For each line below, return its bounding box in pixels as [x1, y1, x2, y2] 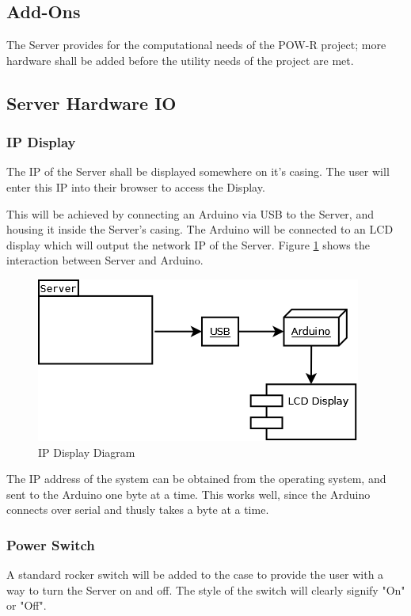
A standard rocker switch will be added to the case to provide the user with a [6, 566, 384, 583]
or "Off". [6, 597, 47, 614]
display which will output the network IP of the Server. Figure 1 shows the [6, 236, 370, 253]
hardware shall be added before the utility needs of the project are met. [6, 51, 354, 68]
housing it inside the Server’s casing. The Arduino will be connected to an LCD [6, 221, 394, 238]
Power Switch [6, 534, 95, 554]
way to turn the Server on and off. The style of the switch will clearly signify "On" [6, 581, 405, 598]
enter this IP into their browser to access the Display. [6, 178, 265, 195]
